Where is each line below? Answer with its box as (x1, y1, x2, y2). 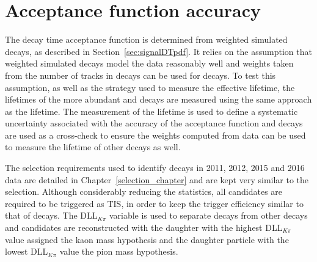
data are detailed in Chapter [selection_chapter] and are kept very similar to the (5, 173, 309, 186)
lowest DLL (5, 245, 48, 258)
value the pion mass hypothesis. (59, 245, 178, 258)
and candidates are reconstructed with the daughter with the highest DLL (5, 221, 283, 234)
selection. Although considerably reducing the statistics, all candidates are (5, 185, 283, 198)
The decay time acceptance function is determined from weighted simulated (5, 33, 288, 46)
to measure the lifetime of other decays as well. (5, 140, 181, 153)
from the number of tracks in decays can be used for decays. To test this (5, 68, 276, 81)
